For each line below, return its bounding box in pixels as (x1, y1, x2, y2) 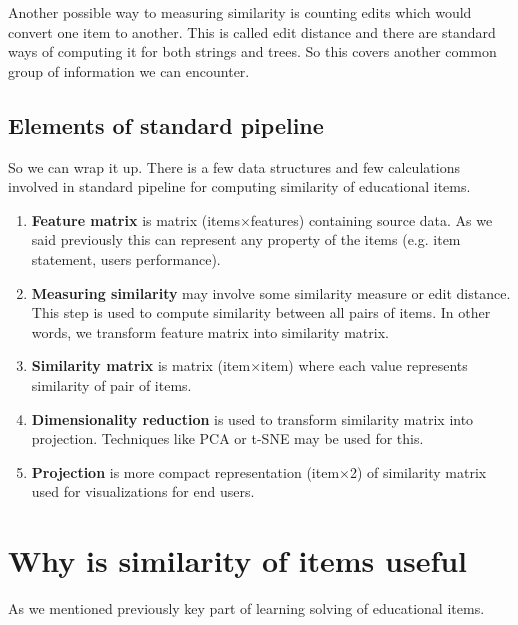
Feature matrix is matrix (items (31, 209, 240, 230)
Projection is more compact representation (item (31, 461, 340, 482)
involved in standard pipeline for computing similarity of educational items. (8, 176, 471, 197)
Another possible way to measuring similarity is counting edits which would (8, 2, 472, 22)
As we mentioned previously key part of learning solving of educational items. (8, 598, 485, 619)
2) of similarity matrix (349, 461, 487, 482)
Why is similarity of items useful (8, 540, 468, 581)
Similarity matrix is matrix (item (31, 355, 251, 376)
